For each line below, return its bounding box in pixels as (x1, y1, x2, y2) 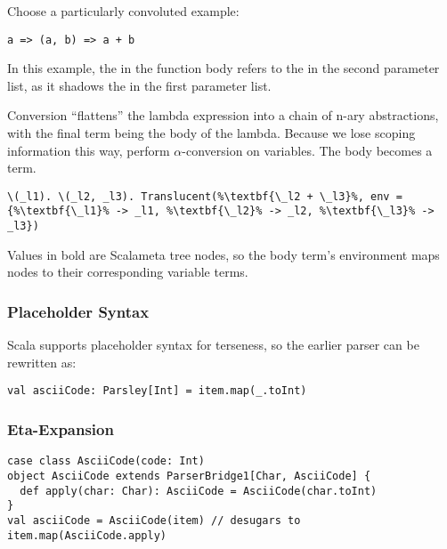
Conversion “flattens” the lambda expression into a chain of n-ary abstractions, (7, 106, 439, 125)
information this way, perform (7, 141, 170, 159)
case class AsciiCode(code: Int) (7, 455, 205, 468)
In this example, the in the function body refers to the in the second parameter (7, 59, 440, 77)
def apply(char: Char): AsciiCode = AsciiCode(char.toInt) (20, 484, 378, 497)
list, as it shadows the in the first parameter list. (7, 76, 272, 94)
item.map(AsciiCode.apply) (7, 529, 167, 542)
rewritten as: (7, 352, 77, 371)
